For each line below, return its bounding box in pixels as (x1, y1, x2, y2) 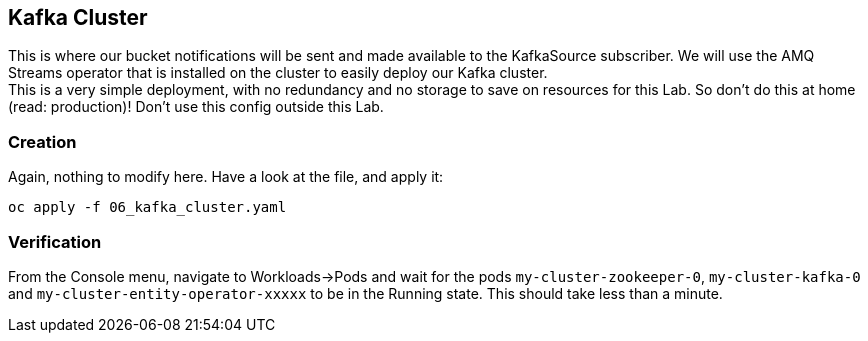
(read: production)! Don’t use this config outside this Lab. (8, 98, 384, 116)
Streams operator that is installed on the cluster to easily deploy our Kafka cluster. (8, 64, 548, 82)
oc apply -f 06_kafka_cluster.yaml (8, 199, 287, 216)
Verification (8, 231, 102, 252)
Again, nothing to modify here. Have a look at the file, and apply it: (8, 168, 444, 186)
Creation (8, 131, 77, 152)
